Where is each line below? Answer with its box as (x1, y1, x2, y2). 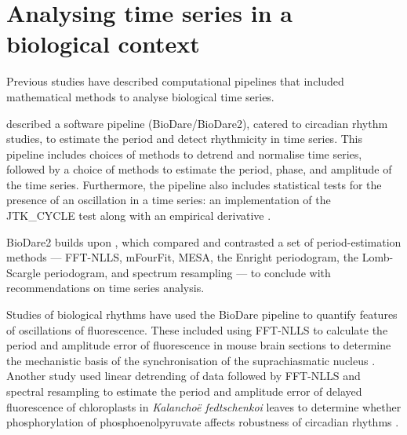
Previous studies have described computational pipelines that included (6, 73, 344, 90)
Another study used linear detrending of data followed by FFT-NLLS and (6, 367, 361, 384)
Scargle (6, 264, 41, 280)
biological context (6, 27, 200, 60)
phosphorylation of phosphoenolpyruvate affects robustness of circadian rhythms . (6, 414, 399, 430)
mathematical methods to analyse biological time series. (6, 88, 274, 104)
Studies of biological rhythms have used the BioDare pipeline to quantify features (6, 306, 398, 323)
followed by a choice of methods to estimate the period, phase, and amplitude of (6, 161, 392, 177)
